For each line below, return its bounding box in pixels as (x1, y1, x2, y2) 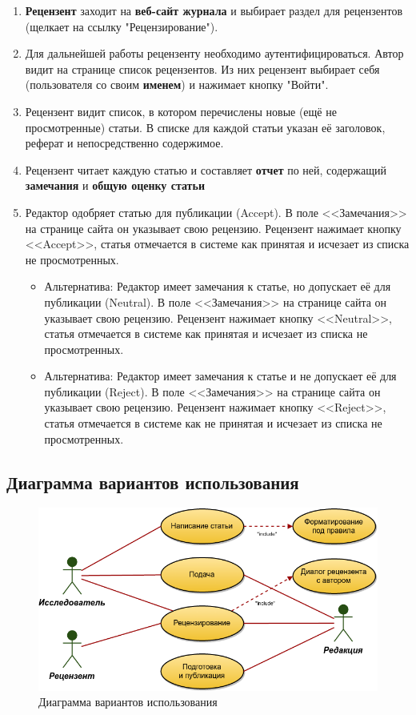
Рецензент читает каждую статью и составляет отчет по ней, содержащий (25, 161, 386, 178)
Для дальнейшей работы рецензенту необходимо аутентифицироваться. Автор (25, 45, 404, 62)
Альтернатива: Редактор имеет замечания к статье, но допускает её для (44, 278, 391, 295)
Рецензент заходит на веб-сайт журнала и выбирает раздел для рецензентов (25, 2, 403, 18)
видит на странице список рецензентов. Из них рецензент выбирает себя (25, 60, 380, 77)
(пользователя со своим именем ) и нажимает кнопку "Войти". (25, 76, 329, 93)
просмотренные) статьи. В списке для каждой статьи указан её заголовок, (25, 118, 386, 135)
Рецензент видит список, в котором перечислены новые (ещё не (25, 102, 337, 119)
